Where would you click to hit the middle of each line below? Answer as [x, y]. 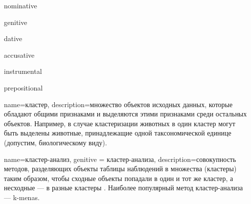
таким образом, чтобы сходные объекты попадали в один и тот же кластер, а [119, 178]
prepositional [23, 87]
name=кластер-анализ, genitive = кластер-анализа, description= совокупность [120, 159]
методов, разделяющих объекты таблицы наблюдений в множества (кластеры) [120, 169]
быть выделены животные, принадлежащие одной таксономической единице [118, 133]
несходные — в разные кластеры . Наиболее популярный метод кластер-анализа [124, 188]
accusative [19, 55]
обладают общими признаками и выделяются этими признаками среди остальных [125, 114]
